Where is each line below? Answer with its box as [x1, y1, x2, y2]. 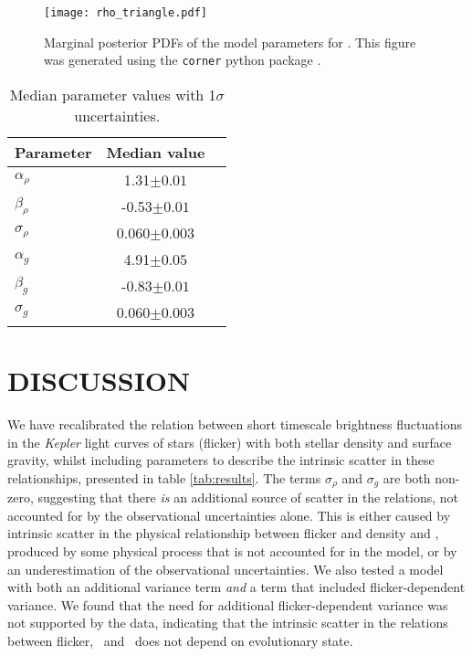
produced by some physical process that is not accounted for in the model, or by [7, 542, 457, 561]
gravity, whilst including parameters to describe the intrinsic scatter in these [7, 450, 435, 470]
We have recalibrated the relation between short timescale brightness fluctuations [7, 415, 462, 434]
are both [383, 468, 431, 487]
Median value [106, 141, 205, 163]
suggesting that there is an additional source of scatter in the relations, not [37, 488, 459, 507]
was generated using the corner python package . [44, 50, 321, 69]
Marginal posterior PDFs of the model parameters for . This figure [44, 32, 416, 51]
